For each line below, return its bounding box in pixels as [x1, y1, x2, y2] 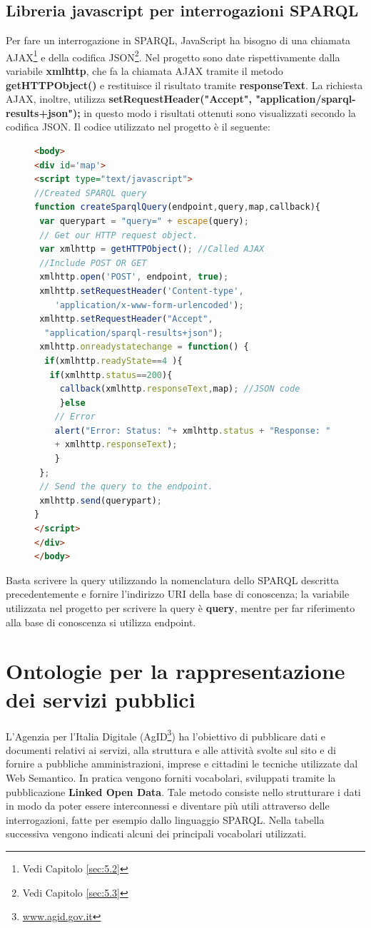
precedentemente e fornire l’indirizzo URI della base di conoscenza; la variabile [6, 586, 350, 601]
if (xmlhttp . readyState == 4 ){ [44, 355, 183, 366]
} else [59, 397, 86, 408]
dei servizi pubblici [6, 684, 195, 713]
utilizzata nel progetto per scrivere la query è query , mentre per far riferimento [6, 601, 355, 616]
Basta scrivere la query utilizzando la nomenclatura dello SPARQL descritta [6, 572, 340, 587]
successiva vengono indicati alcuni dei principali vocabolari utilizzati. [6, 826, 307, 841]
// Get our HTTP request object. [39, 230, 198, 240]
